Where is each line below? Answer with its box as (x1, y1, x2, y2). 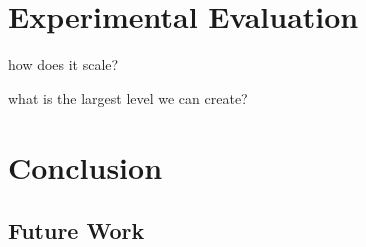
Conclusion (8, 146, 163, 187)
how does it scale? (8, 54, 119, 75)
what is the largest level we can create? (8, 87, 248, 108)
